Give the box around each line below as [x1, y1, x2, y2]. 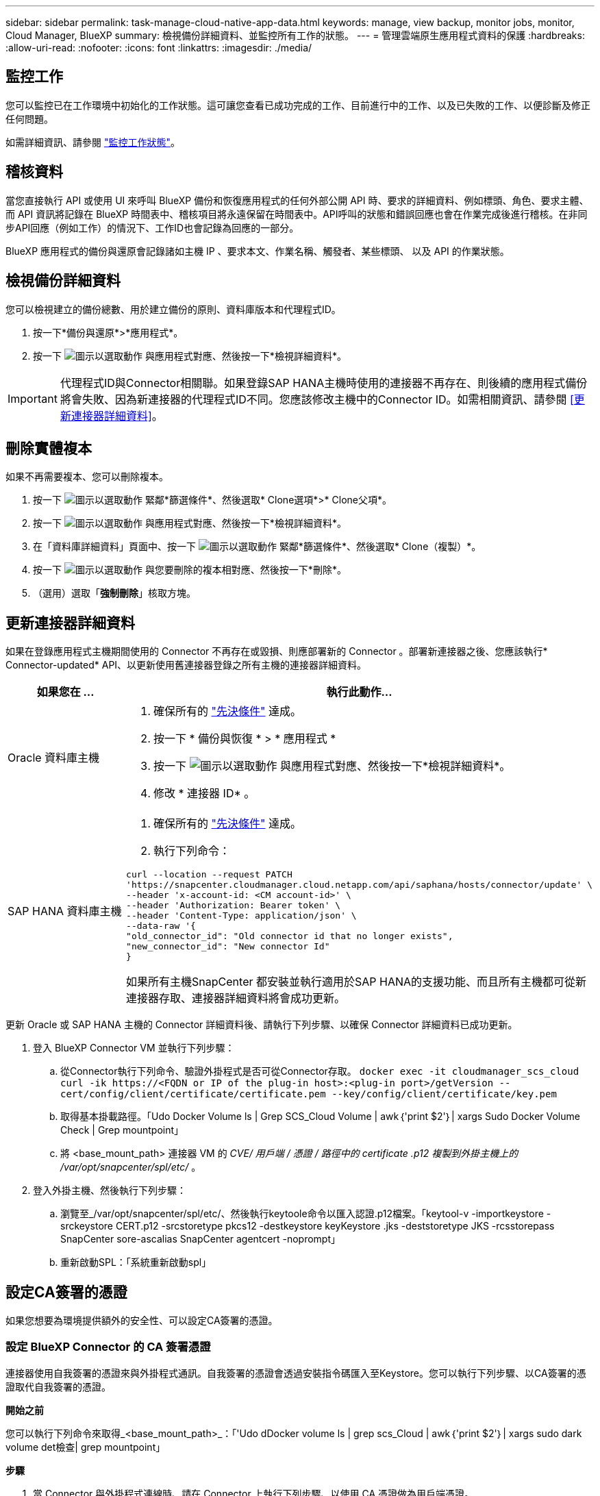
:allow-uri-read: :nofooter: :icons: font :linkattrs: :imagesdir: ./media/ [5, 42, 312, 53]
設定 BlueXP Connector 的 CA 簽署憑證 [5, 1340, 211, 1354]
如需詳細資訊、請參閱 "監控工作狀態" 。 [5, 136, 180, 148]
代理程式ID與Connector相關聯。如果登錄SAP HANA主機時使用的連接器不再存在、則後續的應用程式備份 [60, 375, 588, 390]
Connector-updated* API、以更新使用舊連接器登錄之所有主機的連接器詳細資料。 [5, 659, 367, 671]
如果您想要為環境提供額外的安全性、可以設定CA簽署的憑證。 [5, 1314, 278, 1327]
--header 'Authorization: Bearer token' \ [126, 900, 341, 911]
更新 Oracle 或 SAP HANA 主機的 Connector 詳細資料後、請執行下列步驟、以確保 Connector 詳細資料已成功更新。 [5, 1019, 518, 1031]
